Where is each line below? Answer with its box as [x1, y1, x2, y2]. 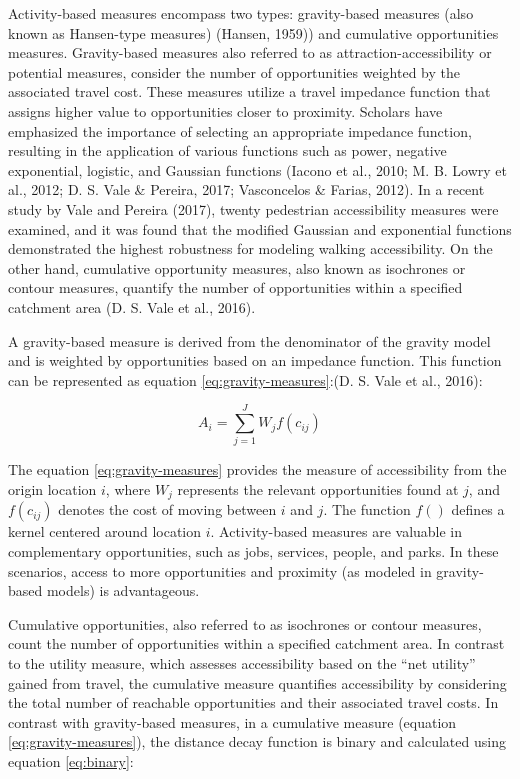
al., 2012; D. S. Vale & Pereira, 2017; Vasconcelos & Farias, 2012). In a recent [8, 179, 485, 200]
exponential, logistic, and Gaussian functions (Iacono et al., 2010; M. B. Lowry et [8, 159, 508, 180]
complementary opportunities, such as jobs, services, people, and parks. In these [8, 541, 499, 562]
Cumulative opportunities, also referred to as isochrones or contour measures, [8, 613, 482, 634]
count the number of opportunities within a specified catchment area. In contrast [8, 633, 505, 654]
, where [105, 479, 151, 499]
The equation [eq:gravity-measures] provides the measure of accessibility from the [8, 459, 507, 480]
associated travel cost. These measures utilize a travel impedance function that [8, 81, 491, 102]
